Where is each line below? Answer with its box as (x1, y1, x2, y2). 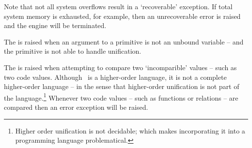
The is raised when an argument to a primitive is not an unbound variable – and (4, 36, 244, 46)
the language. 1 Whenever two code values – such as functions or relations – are (4, 91, 238, 103)
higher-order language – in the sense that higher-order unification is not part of (4, 81, 239, 91)
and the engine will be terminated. (4, 20, 107, 30)
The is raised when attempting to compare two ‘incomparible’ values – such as (4, 62, 237, 72)
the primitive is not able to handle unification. (4, 46, 142, 56)
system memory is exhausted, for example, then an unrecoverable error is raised (4, 11, 241, 21)
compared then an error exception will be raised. (4, 102, 148, 112)
